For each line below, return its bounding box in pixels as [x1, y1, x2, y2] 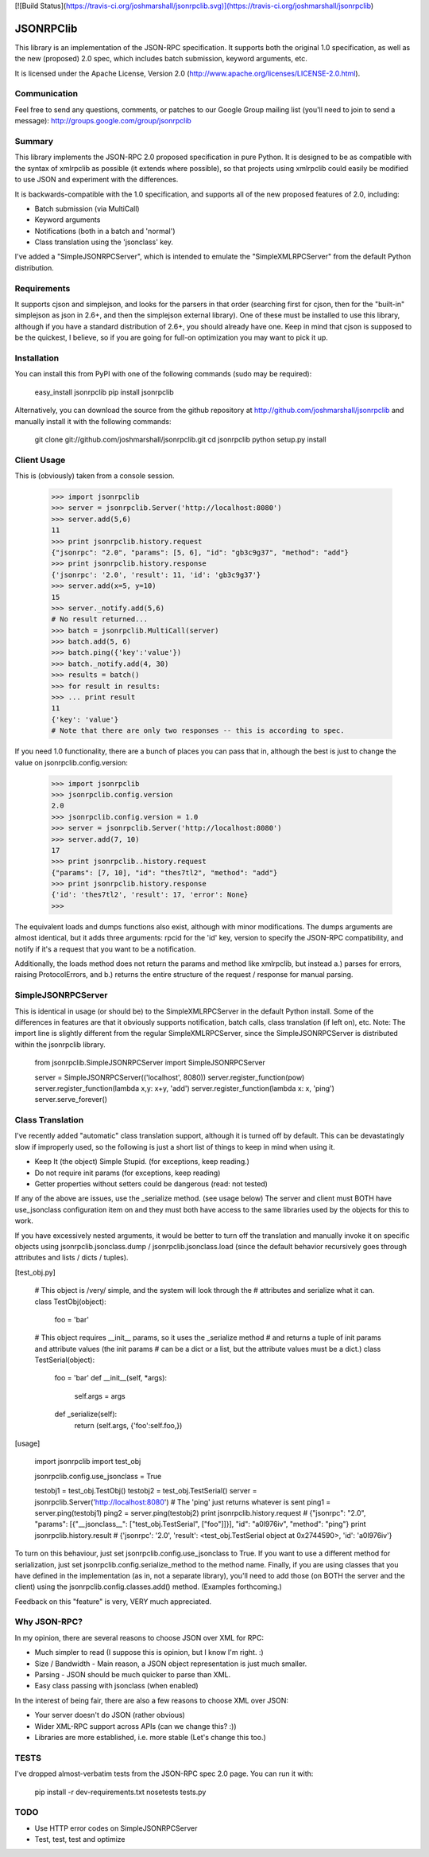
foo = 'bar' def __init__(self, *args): [54, 1373, 167, 1383]
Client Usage [14, 454, 66, 465]
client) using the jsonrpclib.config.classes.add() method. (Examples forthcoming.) [14, 1582, 282, 1591]
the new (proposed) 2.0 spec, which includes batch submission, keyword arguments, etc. [14, 54, 307, 64]
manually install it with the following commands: [14, 416, 172, 426]
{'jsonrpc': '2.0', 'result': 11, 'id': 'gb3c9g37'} [51, 570, 261, 579]
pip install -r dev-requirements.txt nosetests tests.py [34, 1787, 207, 1797]
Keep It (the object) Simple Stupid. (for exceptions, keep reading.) [34, 1157, 250, 1166]
